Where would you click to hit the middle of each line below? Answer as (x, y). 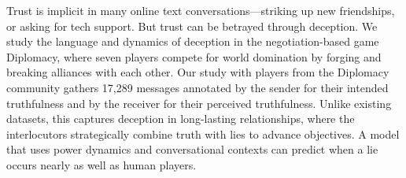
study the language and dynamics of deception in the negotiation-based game (193, 41)
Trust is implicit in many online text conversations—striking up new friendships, (201, 10)
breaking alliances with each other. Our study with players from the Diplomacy (198, 72)
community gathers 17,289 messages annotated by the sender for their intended (197, 87)
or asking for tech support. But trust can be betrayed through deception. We (192, 26)
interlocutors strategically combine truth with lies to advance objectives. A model (203, 133)
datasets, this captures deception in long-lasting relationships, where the (181, 119)
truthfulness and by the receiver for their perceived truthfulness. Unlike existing (199, 103)
